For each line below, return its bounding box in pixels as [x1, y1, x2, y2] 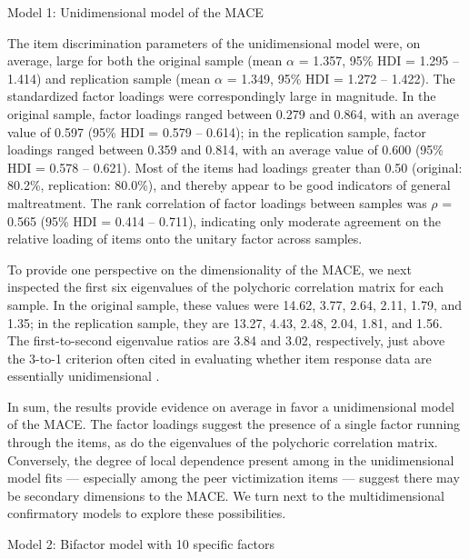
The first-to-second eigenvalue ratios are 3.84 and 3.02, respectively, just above [7, 331, 445, 350]
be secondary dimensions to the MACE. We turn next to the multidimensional [7, 485, 444, 504]
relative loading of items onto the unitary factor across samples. [7, 229, 363, 248]
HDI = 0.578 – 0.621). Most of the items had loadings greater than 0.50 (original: [7, 157, 463, 176]
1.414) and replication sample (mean [7, 68, 211, 87]
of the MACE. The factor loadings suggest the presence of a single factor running [7, 414, 461, 434]
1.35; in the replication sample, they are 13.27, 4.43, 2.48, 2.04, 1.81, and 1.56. [7, 313, 443, 332]
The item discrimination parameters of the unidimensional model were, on [7, 33, 421, 52]
